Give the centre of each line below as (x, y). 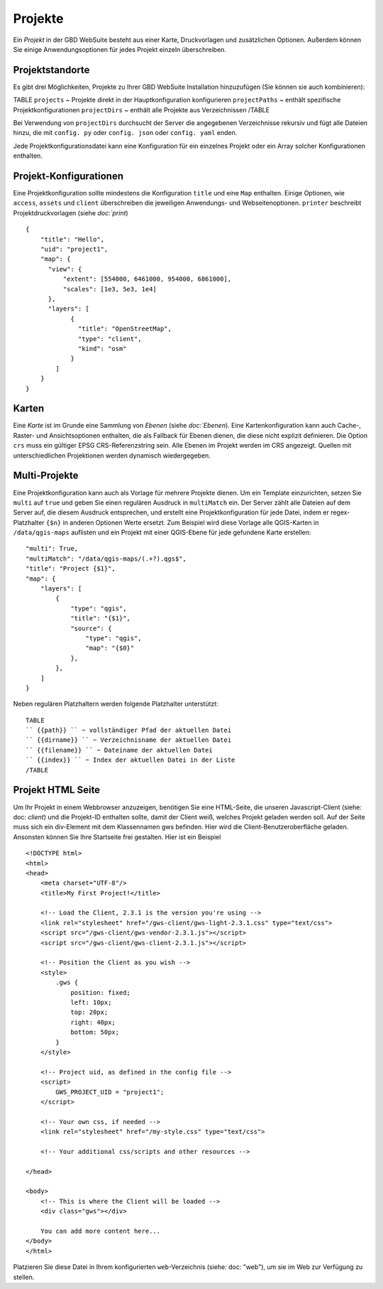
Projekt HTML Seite (57, 790)
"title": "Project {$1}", (71, 569)
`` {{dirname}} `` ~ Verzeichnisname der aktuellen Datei (129, 740)
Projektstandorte (51, 70)
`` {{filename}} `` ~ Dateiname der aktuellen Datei (119, 750)
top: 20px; (89, 1012)
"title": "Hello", (72, 239)
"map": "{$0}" (110, 648)
